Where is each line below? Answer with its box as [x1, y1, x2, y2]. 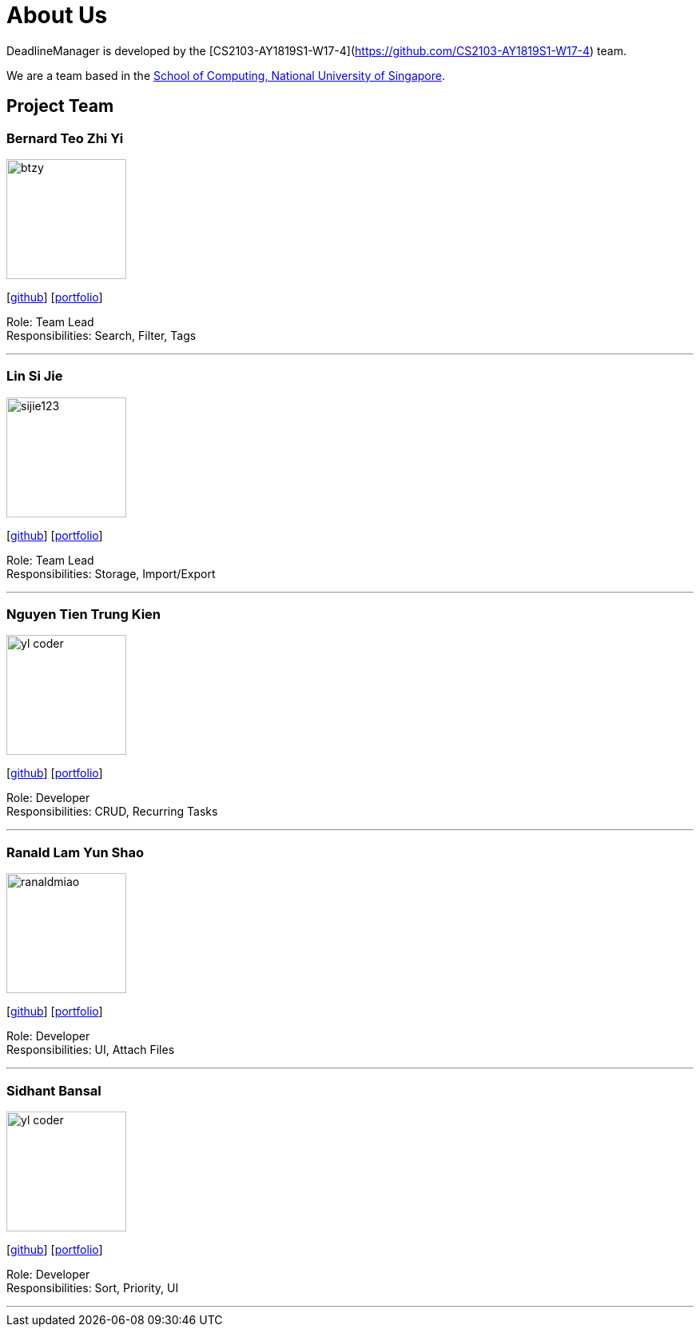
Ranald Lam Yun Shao [6, 844, 144, 860]
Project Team [6, 96, 114, 117]
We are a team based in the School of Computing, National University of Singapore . [6, 68, 446, 82]
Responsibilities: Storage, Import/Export [6, 566, 216, 581]
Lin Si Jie [6, 368, 63, 385]
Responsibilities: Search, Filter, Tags [6, 328, 197, 342]
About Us [6, 2, 108, 29]
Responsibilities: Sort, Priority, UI [6, 1280, 179, 1295]
